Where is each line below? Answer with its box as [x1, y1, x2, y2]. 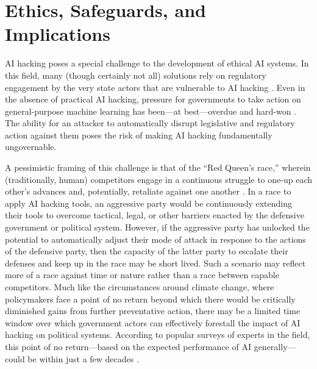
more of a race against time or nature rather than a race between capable [5, 268, 279, 281]
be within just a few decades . [27, 352, 139, 365]
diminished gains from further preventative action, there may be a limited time [5, 304, 301, 317]
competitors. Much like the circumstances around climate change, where [5, 281, 274, 293]
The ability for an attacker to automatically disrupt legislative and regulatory [5, 116, 295, 129]
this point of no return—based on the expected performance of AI [5, 340, 251, 353]
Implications [5, 21, 110, 46]
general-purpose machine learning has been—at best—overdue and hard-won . [5, 104, 297, 117]
